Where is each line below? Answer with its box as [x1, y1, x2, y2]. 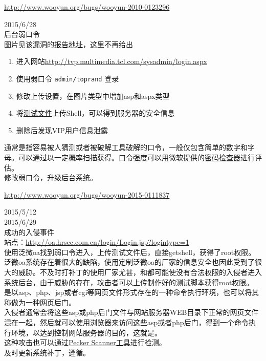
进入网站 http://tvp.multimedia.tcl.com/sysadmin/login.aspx [16, 56, 207, 67]
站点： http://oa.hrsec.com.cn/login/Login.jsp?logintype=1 [4, 237, 189, 247]
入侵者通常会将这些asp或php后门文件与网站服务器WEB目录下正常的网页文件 [4, 307, 259, 317]
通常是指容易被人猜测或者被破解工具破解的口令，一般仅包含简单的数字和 [4, 142, 248, 153]
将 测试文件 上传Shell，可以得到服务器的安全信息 [16, 108, 175, 118]
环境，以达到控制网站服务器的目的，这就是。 [11, 327, 162, 337]
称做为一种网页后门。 [4, 296, 76, 307]
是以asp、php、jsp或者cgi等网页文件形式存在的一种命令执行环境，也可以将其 [4, 287, 259, 298]
